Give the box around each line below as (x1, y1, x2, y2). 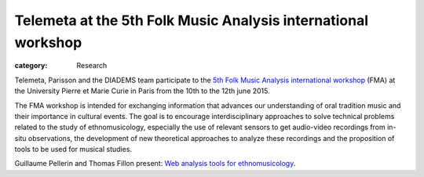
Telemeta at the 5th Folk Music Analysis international (14, 12, 369, 29)
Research (76, 61, 108, 70)
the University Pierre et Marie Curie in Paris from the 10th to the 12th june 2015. (14, 86, 270, 96)
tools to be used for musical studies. (14, 145, 133, 154)
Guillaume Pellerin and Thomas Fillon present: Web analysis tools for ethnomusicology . (14, 159, 296, 168)
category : (14, 61, 48, 70)
